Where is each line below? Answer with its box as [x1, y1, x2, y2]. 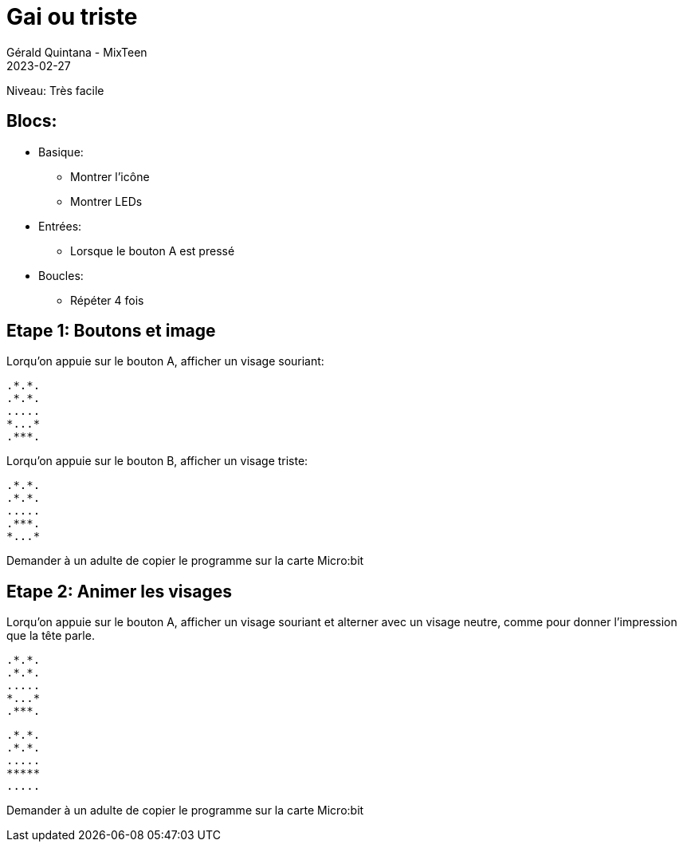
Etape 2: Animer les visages [6, 581, 233, 601]
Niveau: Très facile [6, 83, 104, 97]
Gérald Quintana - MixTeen [6, 45, 147, 59]
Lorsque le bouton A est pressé [70, 243, 235, 258]
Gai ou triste [6, 3, 138, 30]
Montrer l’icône [70, 169, 150, 183]
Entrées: [38, 219, 82, 233]
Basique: [38, 144, 84, 159]
